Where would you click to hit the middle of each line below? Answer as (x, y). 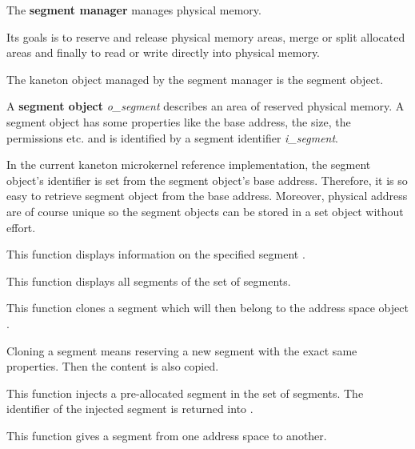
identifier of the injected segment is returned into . (130, 409)
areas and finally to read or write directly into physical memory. (164, 52)
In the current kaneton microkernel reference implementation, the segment (189, 164)
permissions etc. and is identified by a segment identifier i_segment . (173, 137)
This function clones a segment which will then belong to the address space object (207, 308)
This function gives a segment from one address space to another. (167, 435)
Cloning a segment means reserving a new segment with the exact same (182, 350)
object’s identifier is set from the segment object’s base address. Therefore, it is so (207, 180)
